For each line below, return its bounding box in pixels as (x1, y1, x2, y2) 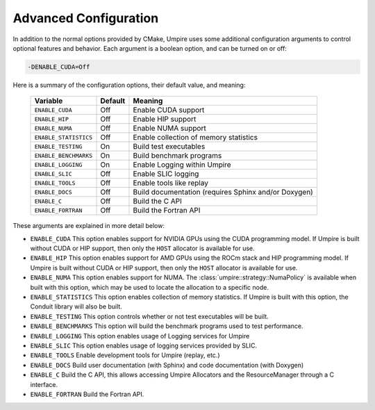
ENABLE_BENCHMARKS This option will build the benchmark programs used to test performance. (30, 322, 303, 330)
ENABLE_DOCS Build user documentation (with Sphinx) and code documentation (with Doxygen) (30, 361, 304, 369)
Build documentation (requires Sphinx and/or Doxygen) (133, 188, 314, 197)
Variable (34, 96, 63, 106)
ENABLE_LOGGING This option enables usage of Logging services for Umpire (30, 331, 250, 340)
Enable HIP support (133, 115, 197, 124)
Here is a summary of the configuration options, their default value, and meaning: (12, 81, 246, 89)
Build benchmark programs (133, 151, 222, 161)
